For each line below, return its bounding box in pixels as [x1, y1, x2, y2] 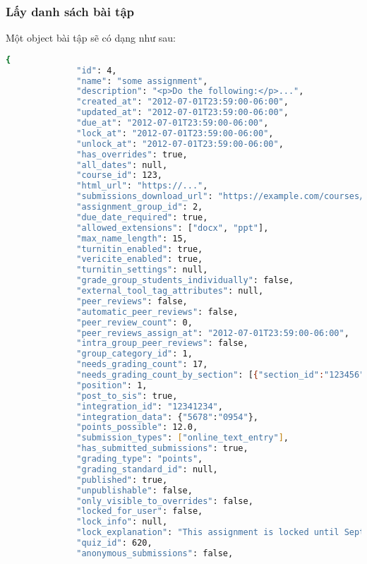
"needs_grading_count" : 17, [76, 359, 208, 370]
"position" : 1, [76, 380, 148, 390]
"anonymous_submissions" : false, [76, 548, 234, 558]
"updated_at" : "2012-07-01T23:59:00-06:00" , [76, 107, 289, 118]
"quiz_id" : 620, [76, 538, 152, 548]
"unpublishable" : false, [76, 485, 193, 496]
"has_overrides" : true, [76, 149, 188, 160]
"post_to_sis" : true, [76, 390, 178, 401]
